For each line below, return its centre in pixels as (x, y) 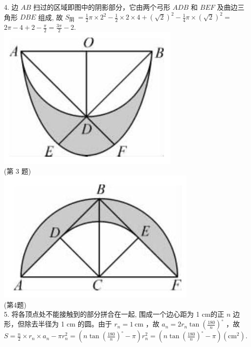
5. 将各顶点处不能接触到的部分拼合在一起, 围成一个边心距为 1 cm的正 (114, 314)
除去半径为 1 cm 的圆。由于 (68, 324)
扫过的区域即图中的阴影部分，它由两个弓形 (102, 7)
